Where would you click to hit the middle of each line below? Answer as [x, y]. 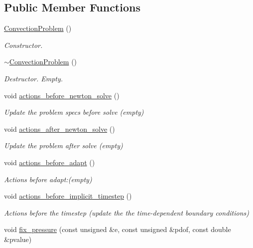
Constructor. [23, 45]
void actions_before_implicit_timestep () [68, 196]
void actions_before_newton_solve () [62, 95]
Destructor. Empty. [34, 78]
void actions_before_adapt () [50, 162]
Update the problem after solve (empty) [63, 145]
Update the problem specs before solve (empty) [74, 112]
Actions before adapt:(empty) [48, 179]
